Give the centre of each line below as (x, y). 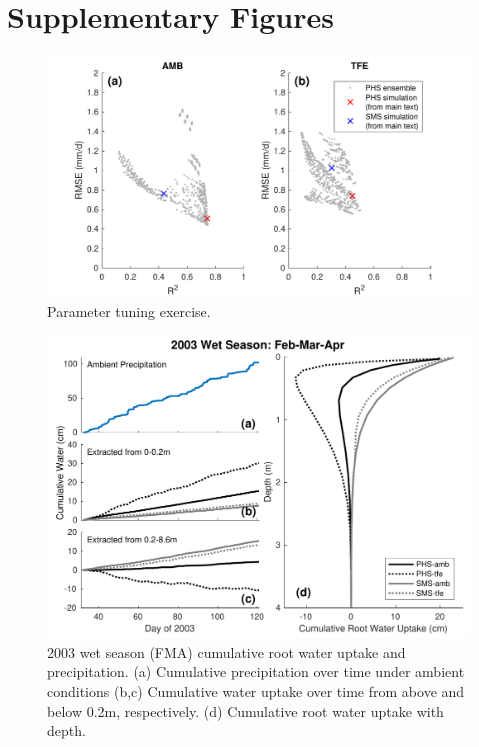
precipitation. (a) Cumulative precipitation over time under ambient (256, 671)
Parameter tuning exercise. (129, 310)
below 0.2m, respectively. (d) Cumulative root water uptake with (245, 710)
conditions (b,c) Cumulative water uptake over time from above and (256, 690)
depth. (66, 730)
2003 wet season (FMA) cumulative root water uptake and (226, 651)
